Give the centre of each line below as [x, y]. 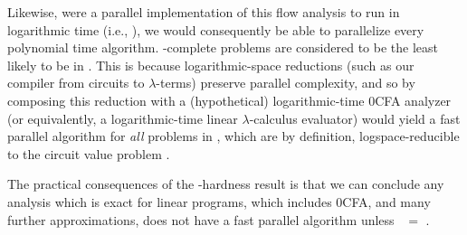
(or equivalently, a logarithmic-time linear [123, 118]
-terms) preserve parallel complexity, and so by [286, 83]
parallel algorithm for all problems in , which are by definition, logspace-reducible [233, 136]
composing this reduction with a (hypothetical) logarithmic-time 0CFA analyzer [229, 100]
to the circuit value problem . [89, 153]
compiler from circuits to [76, 83]
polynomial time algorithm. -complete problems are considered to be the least [223, 47]
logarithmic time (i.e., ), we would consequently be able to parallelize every [216, 29]
